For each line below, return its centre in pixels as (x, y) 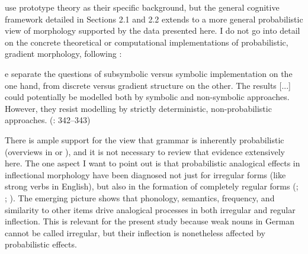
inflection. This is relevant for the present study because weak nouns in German (150, 221)
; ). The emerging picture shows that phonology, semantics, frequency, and (140, 197)
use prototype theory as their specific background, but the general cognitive (142, 7)
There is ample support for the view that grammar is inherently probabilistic (145, 139)
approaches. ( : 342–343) (48, 120)
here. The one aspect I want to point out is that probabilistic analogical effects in (153, 163)
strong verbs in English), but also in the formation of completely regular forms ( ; (152, 186)
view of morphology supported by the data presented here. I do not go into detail (153, 30)
